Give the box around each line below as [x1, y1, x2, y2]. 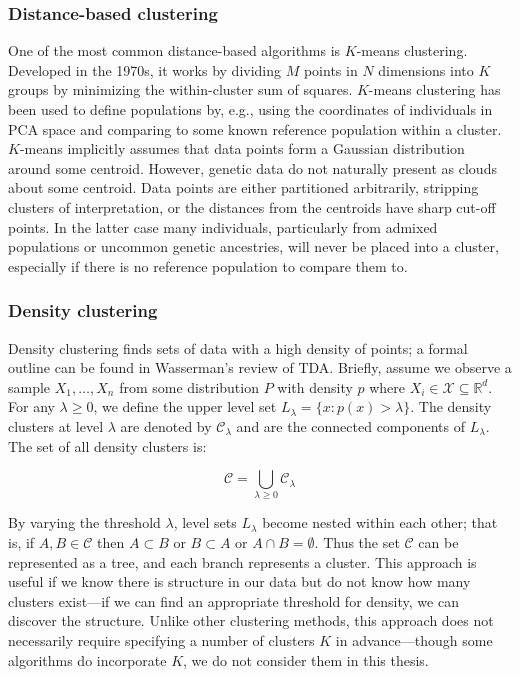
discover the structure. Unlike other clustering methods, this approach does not [8, 610, 494, 631]
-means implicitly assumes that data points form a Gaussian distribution [19, 138, 465, 159]
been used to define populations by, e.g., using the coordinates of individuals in [8, 99, 493, 119]
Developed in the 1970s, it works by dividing [8, 59, 282, 80]
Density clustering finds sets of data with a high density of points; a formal [8, 337, 468, 358]
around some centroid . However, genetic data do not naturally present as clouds [8, 157, 497, 178]
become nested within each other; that [262, 512, 498, 533]
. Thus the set [314, 532, 400, 553]
